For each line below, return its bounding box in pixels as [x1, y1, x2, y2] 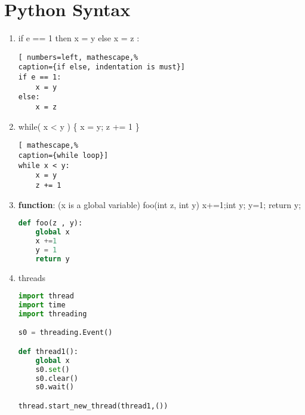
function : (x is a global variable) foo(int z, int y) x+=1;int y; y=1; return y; [18, 198, 301, 210]
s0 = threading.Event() [18, 328, 113, 337]
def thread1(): [18, 347, 79, 356]
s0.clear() [35, 374, 79, 383]
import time [18, 300, 66, 309]
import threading [18, 309, 87, 318]
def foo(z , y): [18, 219, 83, 228]
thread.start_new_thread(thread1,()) [18, 401, 168, 410]
